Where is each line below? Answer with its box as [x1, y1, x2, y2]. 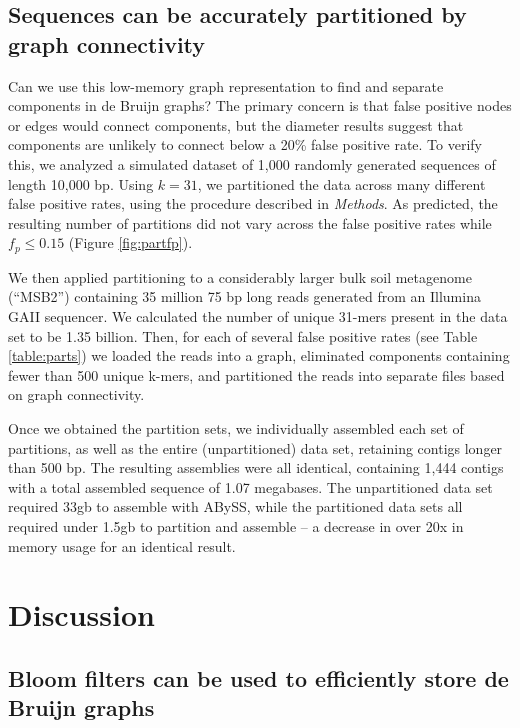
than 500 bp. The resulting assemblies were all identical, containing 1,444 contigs [8, 457, 504, 478]
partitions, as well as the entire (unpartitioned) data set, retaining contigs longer [8, 437, 503, 458]
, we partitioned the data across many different [197, 173, 486, 194]
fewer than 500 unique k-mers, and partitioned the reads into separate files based [8, 364, 505, 385]
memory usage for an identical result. [8, 535, 236, 556]
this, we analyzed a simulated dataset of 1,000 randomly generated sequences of [8, 153, 496, 174]
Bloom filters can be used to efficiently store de [8, 662, 509, 693]
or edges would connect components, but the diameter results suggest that [8, 114, 464, 135]
